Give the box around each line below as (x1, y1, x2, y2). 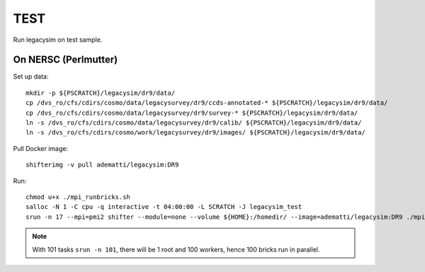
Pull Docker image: (13, 144, 69, 152)
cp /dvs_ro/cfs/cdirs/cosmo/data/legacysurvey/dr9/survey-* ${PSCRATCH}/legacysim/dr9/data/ (25, 108, 358, 117)
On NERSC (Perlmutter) (13, 54, 118, 66)
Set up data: (13, 72, 49, 81)
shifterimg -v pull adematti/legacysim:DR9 (25, 161, 179, 169)
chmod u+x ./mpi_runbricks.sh (25, 193, 131, 201)
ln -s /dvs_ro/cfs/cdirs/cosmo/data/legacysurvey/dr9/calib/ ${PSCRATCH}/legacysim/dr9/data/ (25, 119, 362, 127)
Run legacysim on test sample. (13, 35, 103, 44)
